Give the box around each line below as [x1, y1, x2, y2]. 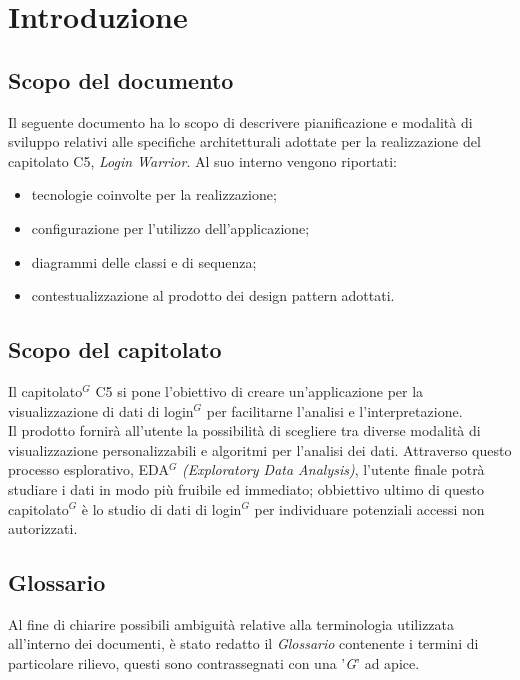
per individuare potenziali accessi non [254, 498, 485, 519]
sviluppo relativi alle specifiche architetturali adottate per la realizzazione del [8, 131, 481, 152]
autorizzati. [8, 518, 78, 539]
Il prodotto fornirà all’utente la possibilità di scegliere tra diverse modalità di [8, 420, 481, 441]
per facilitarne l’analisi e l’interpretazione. [206, 400, 463, 421]
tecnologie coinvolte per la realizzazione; [31, 184, 277, 205]
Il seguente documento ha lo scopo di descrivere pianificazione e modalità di [8, 111, 473, 132]
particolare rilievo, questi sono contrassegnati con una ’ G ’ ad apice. [8, 653, 420, 674]
